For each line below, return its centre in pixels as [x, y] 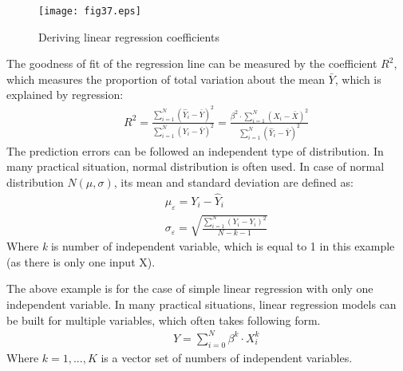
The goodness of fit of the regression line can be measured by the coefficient [192, 63]
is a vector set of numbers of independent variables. [227, 357]
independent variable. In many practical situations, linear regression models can [201, 304]
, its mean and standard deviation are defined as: [233, 182]
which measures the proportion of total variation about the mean [166, 79]
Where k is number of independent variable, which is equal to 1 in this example [201, 246]
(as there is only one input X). [81, 261]
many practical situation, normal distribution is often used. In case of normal [196, 166]
